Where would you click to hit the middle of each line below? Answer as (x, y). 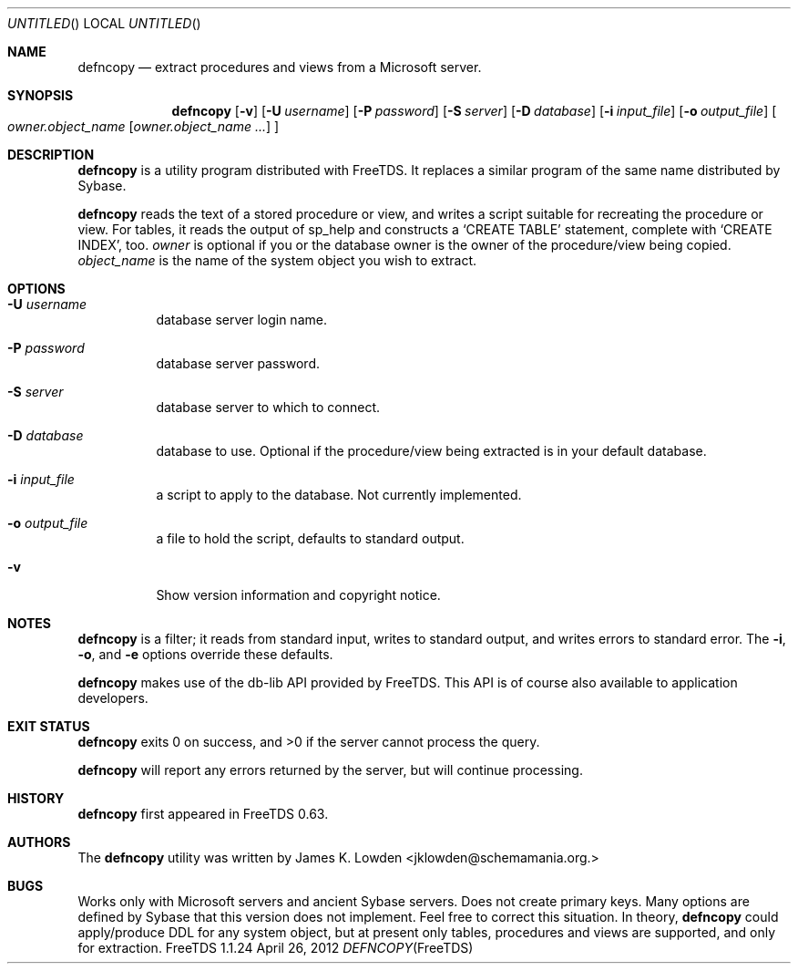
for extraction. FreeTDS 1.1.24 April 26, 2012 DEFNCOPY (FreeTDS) (276, 948)
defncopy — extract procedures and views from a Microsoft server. (280, 67)
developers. (113, 698)
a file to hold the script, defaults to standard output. (310, 538)
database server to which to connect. (268, 407)
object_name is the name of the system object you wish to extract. (277, 260)
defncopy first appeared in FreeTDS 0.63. (203, 814)
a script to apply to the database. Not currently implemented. (339, 495)
